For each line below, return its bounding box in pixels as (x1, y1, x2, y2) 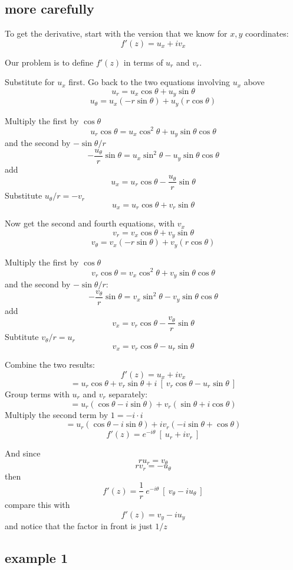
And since (5, 447, 41, 459)
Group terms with (5, 387, 70, 400)
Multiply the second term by (5, 408, 108, 420)
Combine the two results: (5, 358, 96, 371)
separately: (108, 387, 148, 400)
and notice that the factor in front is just (5, 520, 153, 532)
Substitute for (5, 76, 55, 88)
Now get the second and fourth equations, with (5, 217, 175, 229)
